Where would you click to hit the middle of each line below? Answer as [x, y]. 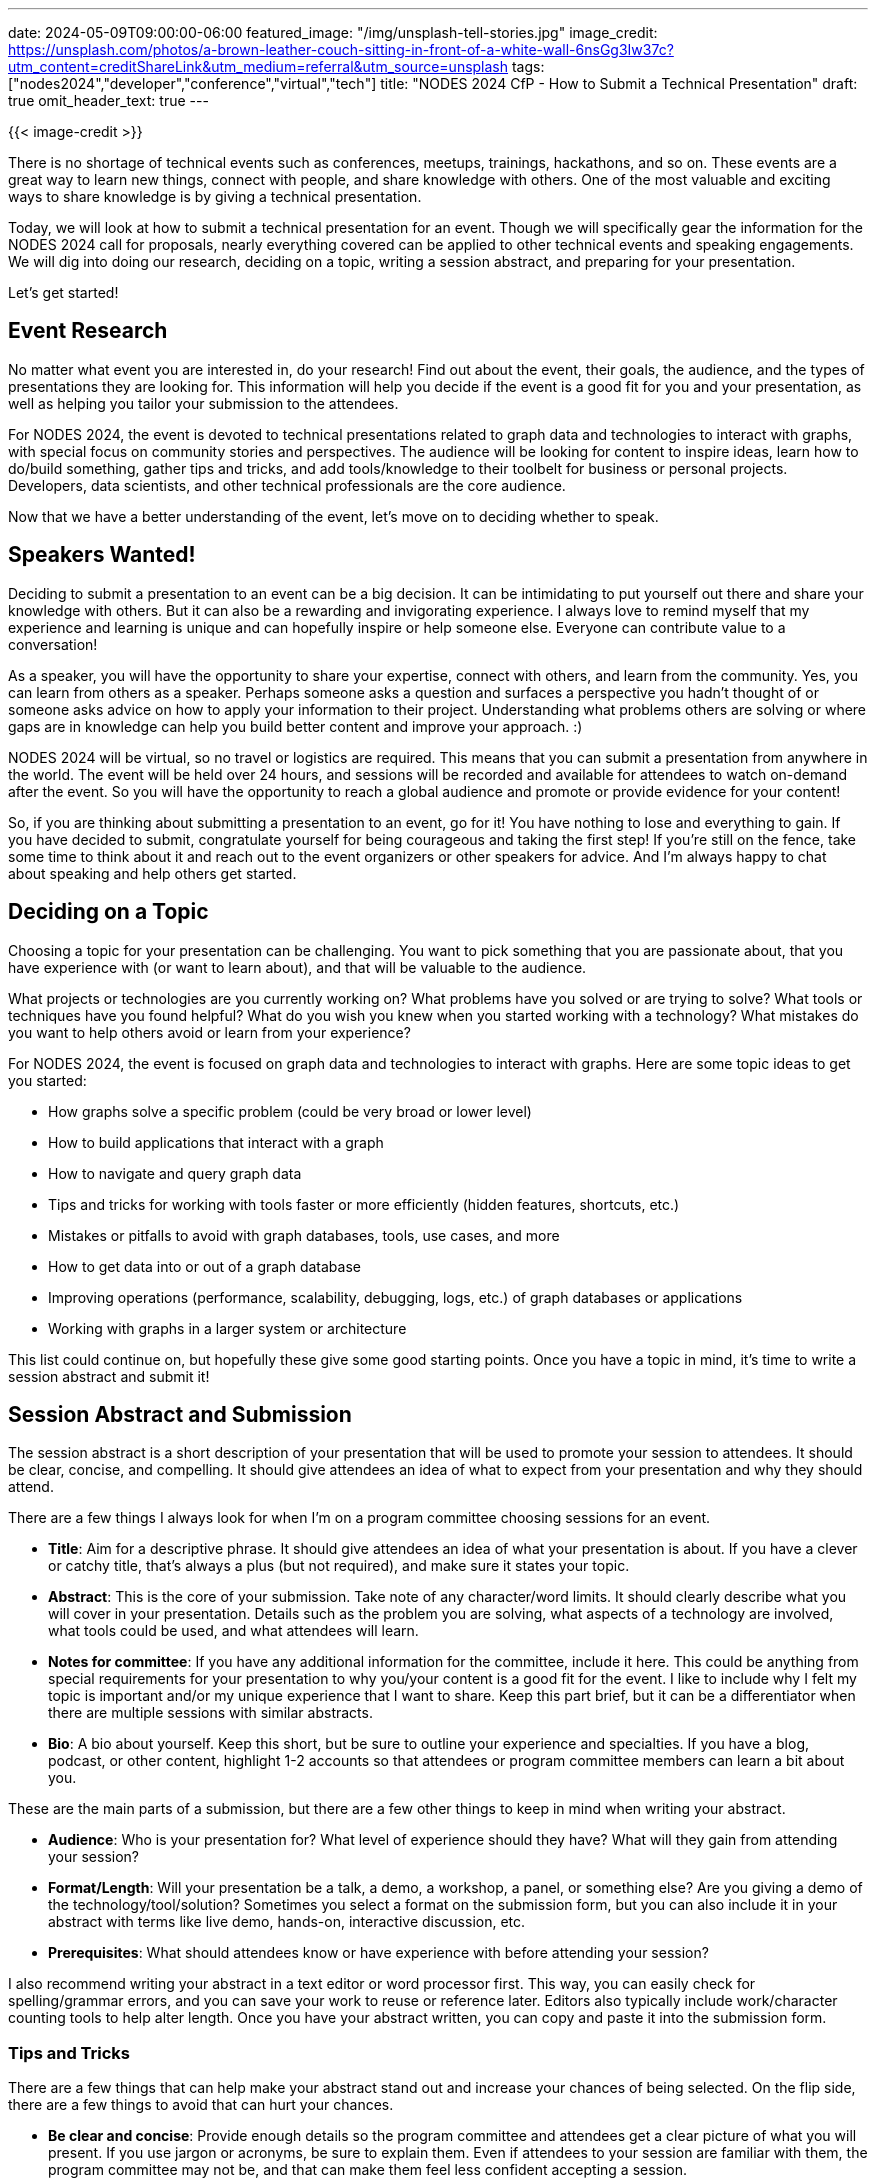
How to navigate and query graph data [175, 1173]
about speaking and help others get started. [152, 873]
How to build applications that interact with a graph [216, 1142]
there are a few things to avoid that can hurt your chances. [201, 2105]
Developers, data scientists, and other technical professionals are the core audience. [287, 485]
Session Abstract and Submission [180, 1414]
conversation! [53, 644]
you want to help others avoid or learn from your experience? [209, 1032]
